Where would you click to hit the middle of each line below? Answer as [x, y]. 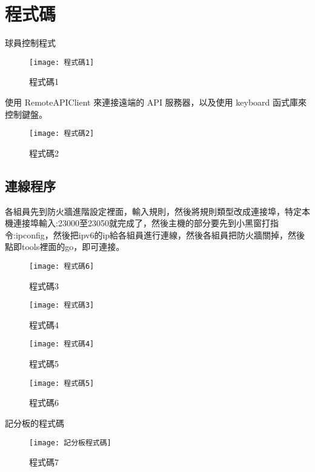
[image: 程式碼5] [62, 383]
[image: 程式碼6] [62, 266]
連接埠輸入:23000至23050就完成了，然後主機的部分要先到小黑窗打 [141, 223]
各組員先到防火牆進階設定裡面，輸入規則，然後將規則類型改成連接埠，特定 [153, 211]
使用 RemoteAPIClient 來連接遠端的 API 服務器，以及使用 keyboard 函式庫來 [156, 102]
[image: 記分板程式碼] [70, 443]
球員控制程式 [30, 43]
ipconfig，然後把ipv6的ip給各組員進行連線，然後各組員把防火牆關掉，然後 [160, 234]
